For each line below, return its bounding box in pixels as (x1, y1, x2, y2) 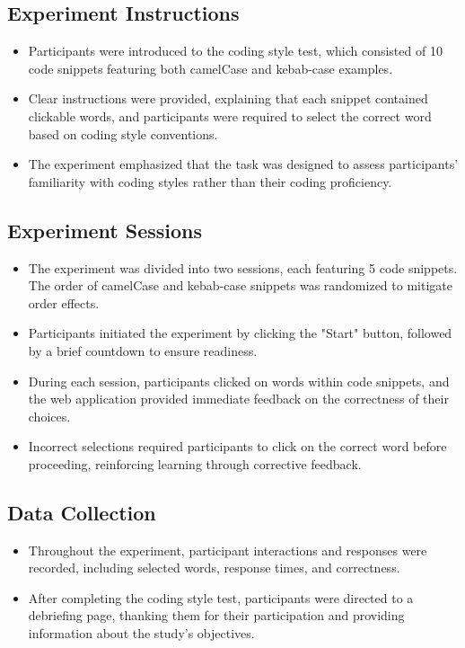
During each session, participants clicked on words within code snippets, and (28, 371, 450, 390)
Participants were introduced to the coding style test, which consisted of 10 (28, 41, 443, 60)
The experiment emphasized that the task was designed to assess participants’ (28, 155, 459, 173)
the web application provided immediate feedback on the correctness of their (28, 389, 449, 408)
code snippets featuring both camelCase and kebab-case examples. (28, 58, 393, 77)
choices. (28, 406, 71, 425)
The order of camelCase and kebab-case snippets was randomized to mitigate (28, 276, 452, 295)
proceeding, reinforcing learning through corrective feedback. (28, 454, 362, 473)
